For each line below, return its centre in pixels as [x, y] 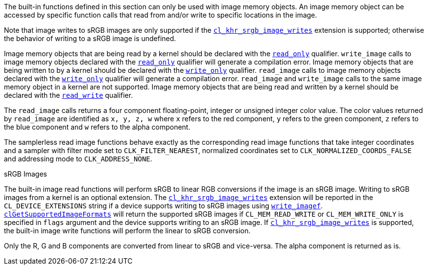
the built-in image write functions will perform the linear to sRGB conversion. [127, 231]
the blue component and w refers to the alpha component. [97, 127]
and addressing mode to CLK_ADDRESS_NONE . [78, 159]
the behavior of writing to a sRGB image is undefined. [90, 38]
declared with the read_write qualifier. [69, 95]
